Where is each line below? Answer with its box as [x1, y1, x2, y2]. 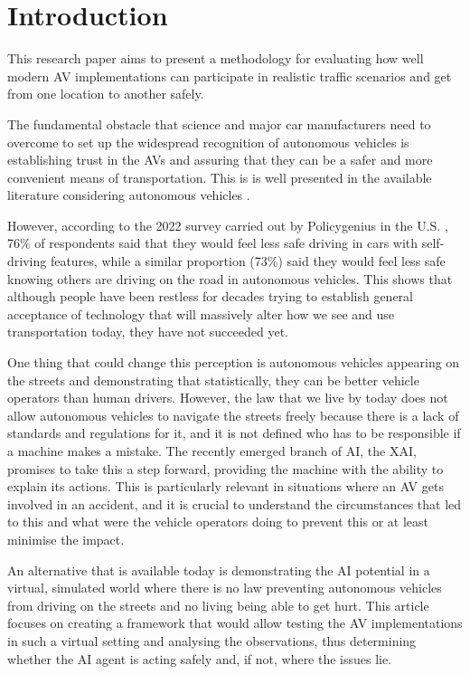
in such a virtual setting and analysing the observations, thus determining [7, 631, 417, 650]
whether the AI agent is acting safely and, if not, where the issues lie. [7, 649, 392, 668]
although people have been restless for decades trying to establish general [7, 287, 413, 306]
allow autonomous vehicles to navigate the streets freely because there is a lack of [7, 405, 459, 424]
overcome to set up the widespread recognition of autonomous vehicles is [7, 132, 409, 151]
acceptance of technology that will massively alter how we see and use [7, 304, 395, 323]
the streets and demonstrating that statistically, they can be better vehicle [7, 370, 419, 389]
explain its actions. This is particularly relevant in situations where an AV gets [7, 477, 444, 496]
